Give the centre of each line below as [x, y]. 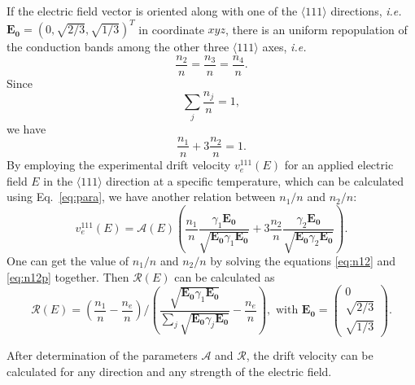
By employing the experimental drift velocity [119, 165]
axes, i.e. [284, 47]
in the [58, 180]
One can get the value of [68, 261]
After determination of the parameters [102, 355]
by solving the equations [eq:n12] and [303, 261]
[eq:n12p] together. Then [68, 276]
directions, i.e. [366, 11]
